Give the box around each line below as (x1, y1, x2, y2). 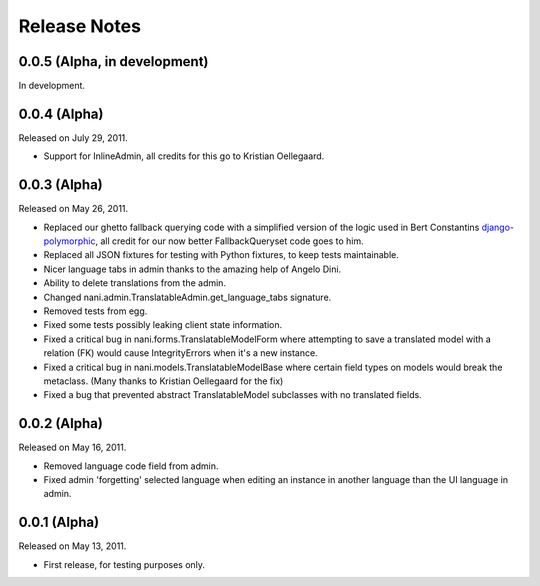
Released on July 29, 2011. (18, 131, 129, 144)
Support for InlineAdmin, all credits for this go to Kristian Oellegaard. (43, 150, 325, 162)
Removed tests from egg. (43, 305, 148, 317)
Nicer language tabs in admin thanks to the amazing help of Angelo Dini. (43, 263, 342, 275)
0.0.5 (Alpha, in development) (18, 53, 209, 70)
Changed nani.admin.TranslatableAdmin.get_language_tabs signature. (43, 291, 332, 303)
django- (481, 221, 515, 233)
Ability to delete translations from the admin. (43, 277, 227, 289)
